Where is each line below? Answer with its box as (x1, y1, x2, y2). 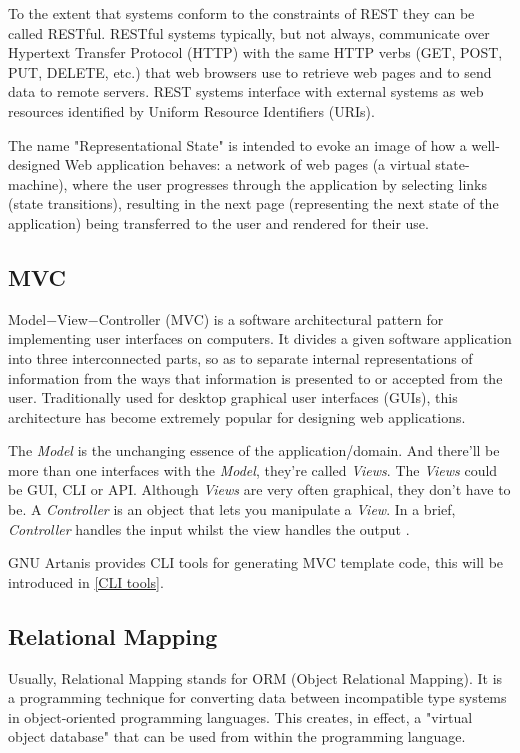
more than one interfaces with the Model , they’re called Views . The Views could (8, 459, 498, 480)
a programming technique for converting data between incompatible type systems (8, 687, 507, 708)
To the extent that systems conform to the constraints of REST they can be (8, 3, 475, 23)
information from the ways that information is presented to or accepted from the (8, 367, 503, 388)
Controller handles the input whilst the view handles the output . (8, 518, 410, 539)
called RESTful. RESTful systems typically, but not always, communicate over (8, 22, 490, 43)
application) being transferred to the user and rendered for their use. (8, 212, 429, 233)
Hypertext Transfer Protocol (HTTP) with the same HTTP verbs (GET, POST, (8, 42, 503, 63)
